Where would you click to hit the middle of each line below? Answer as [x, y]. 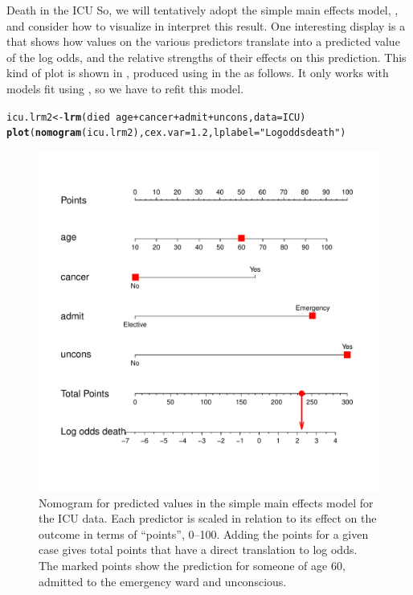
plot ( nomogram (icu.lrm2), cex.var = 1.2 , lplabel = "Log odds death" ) [176, 133]
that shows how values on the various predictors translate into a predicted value [203, 41]
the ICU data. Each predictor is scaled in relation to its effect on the [208, 518]
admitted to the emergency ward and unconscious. [163, 581]
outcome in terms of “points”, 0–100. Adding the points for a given [204, 533]
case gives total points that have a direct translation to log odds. [198, 550]
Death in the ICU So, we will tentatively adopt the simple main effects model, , [202, 10]
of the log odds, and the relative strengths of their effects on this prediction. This [206, 57]
